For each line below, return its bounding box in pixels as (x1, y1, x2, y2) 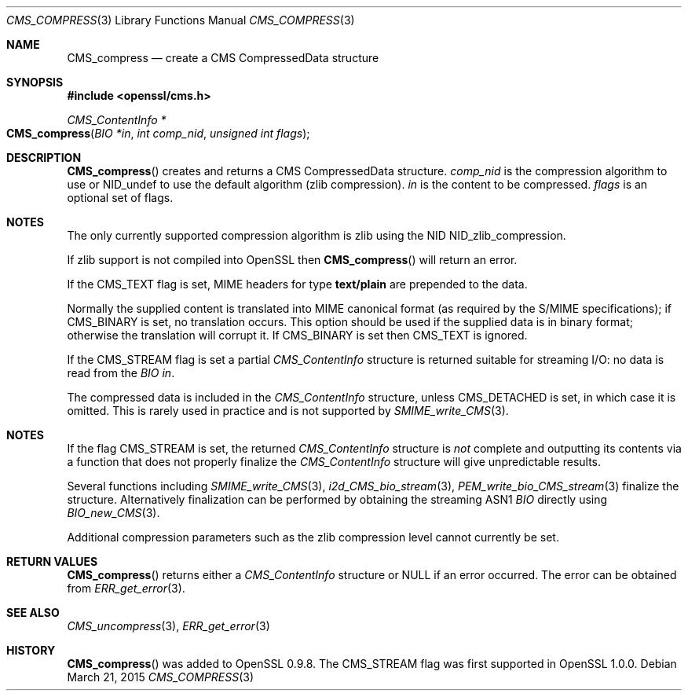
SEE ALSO (6, 606, 60, 619)
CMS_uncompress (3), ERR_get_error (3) (67, 619, 270, 633)
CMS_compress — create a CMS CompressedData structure (67, 51, 379, 64)
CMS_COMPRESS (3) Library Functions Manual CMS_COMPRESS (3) (6, 13, 355, 27)
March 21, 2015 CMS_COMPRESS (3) (67, 670, 254, 684)
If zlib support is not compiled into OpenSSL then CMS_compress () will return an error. (67, 253, 518, 266)
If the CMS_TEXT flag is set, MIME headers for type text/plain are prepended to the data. (67, 277, 528, 291)
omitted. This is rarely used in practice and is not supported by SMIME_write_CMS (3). (67, 404, 509, 417)
